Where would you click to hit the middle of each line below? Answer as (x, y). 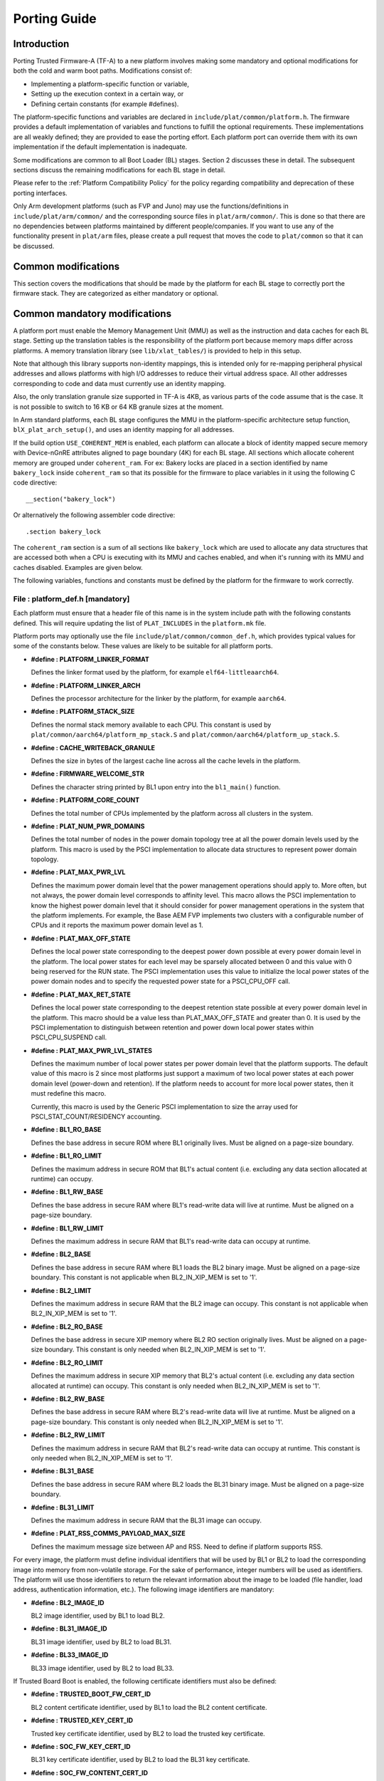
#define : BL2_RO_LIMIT (67, 1362)
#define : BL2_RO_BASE (67, 1326)
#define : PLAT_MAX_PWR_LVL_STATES (92, 1050)
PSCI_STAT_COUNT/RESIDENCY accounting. (96, 1117)
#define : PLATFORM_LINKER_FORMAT (90, 659)
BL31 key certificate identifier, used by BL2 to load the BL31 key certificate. (140, 1760)
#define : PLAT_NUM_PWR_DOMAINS (88, 826)
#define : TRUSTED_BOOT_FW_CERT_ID (91, 1694)
